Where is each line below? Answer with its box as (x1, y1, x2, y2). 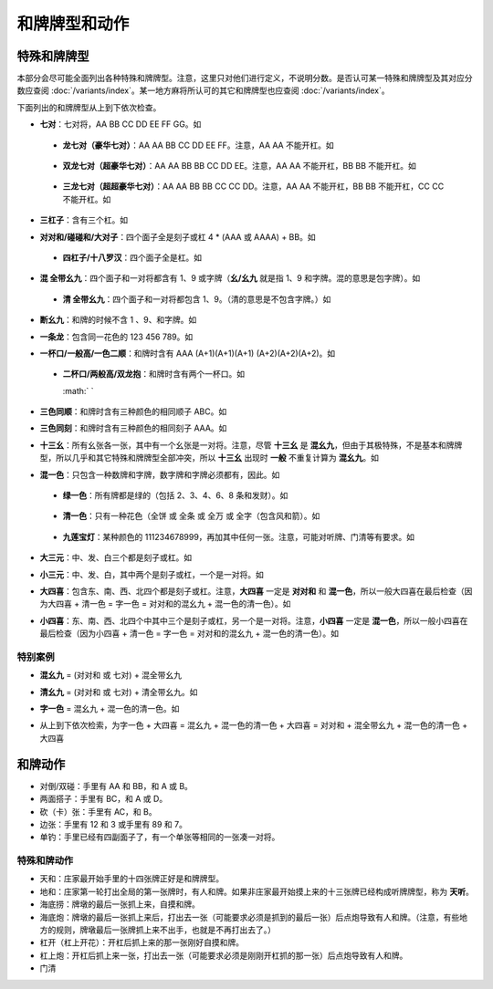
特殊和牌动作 (16, 854, 74, 867)
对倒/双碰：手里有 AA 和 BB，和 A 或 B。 (39, 780, 194, 791)
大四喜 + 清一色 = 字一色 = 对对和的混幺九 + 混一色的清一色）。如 (47, 599, 291, 609)
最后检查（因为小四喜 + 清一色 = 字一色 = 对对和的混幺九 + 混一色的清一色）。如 (39, 628, 340, 639)
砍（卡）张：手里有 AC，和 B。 (39, 806, 157, 817)
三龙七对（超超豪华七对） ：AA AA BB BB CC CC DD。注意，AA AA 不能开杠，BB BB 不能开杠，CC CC (62, 181, 445, 192)
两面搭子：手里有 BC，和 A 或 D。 (39, 794, 168, 805)
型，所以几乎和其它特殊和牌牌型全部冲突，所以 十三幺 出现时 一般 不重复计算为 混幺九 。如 (39, 453, 379, 463)
